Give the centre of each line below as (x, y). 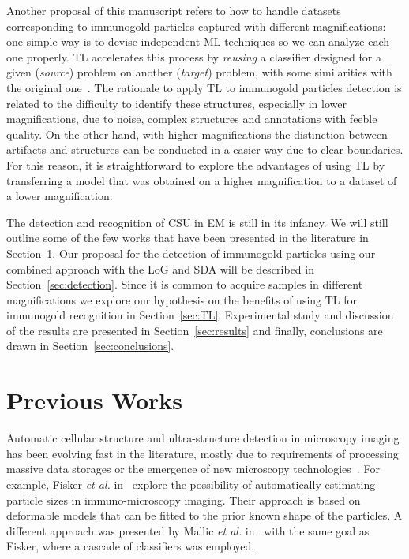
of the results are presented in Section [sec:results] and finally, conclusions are (195, 330)
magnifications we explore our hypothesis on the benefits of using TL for (182, 299)
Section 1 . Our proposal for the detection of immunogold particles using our (191, 253)
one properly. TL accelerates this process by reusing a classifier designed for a (194, 56)
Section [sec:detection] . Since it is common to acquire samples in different (185, 284)
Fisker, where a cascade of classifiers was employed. (131, 546)
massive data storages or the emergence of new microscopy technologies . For (193, 469)
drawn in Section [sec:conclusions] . (90, 346)
